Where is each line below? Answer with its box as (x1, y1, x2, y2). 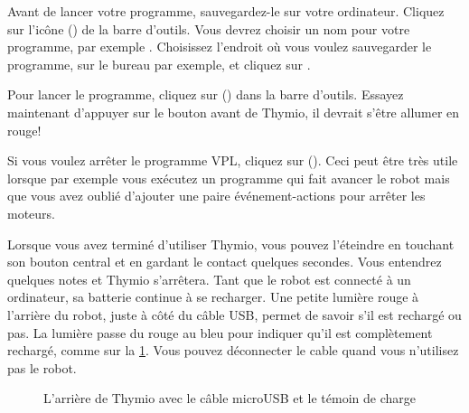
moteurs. (7, 203, 56, 222)
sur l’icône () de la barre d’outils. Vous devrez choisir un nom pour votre (7, 19, 410, 38)
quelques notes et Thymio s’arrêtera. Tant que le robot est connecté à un (7, 269, 411, 288)
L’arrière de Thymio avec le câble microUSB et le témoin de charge (43, 389, 416, 408)
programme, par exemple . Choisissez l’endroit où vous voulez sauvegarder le (7, 37, 432, 56)
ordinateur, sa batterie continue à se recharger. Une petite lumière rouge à (7, 287, 419, 306)
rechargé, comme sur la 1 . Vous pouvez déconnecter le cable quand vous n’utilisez (7, 341, 459, 360)
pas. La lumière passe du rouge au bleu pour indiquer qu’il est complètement (7, 323, 433, 342)
